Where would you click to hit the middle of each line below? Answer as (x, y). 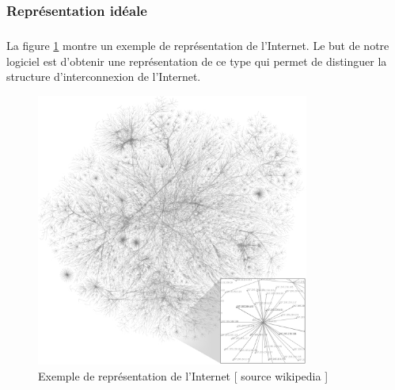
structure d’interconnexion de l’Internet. (104, 76)
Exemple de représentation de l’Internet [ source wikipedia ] (183, 375)
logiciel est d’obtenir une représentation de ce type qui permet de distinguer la (197, 61)
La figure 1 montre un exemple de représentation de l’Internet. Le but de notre (198, 46)
